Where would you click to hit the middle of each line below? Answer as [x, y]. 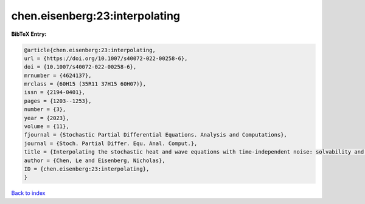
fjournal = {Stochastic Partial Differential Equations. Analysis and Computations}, [155, 135]
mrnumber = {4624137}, [58, 75]
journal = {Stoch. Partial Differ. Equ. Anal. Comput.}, [111, 143]
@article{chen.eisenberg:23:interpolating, [90, 50]
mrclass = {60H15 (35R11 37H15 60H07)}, [85, 84]
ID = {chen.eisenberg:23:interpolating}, [87, 169]
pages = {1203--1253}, [58, 101]
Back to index [28, 193]
